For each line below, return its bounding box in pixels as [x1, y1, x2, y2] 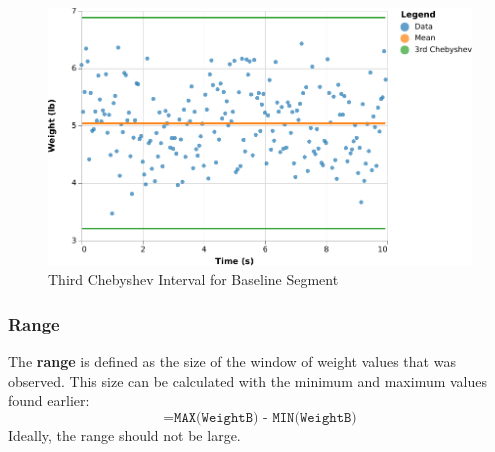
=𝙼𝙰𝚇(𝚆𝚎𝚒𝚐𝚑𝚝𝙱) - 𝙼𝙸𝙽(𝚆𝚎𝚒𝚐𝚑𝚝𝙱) [163, 410, 357, 425]
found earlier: [8, 390, 90, 411]
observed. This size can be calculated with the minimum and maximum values [8, 370, 488, 391]
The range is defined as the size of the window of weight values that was [8, 351, 456, 372]
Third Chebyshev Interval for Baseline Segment [48, 269, 339, 290]
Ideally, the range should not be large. [8, 424, 241, 445]
